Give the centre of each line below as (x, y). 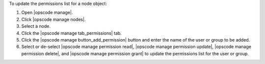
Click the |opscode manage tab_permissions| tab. (72, 33)
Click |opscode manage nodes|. (53, 19)
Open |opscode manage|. (47, 13)
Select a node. (36, 26)
